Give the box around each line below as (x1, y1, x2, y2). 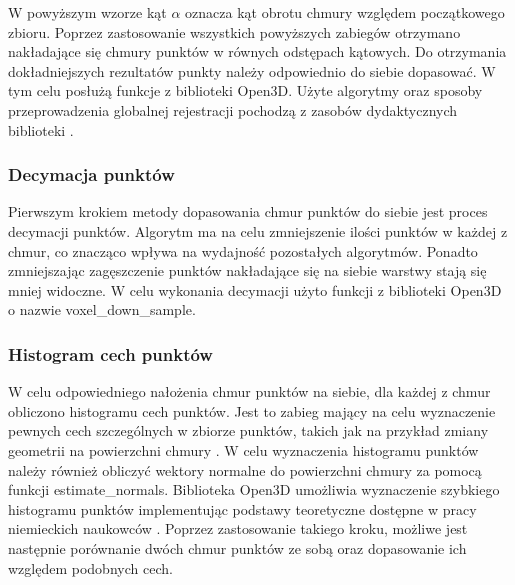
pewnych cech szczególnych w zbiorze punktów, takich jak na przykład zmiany (8, 420, 489, 441)
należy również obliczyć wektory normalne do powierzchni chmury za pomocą (8, 459, 482, 480)
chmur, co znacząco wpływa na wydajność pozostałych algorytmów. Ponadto (8, 240, 478, 261)
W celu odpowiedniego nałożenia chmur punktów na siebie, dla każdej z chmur (8, 381, 491, 402)
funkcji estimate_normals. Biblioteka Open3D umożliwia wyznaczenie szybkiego (8, 479, 500, 500)
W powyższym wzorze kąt (8, 2, 167, 22)
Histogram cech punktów (8, 341, 213, 366)
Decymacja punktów (8, 162, 175, 187)
